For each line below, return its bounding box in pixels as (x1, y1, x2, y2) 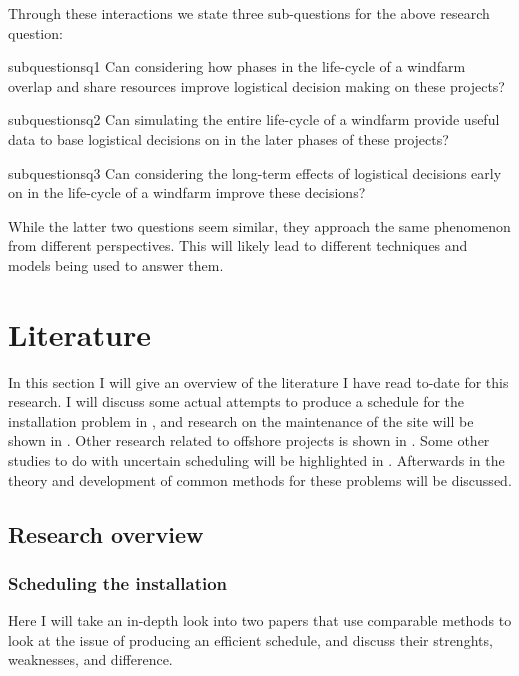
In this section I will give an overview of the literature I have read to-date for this (8, 371, 509, 392)
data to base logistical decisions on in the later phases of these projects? (8, 128, 449, 149)
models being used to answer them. (8, 254, 224, 275)
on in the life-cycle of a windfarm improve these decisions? (8, 182, 366, 203)
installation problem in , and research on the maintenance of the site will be (8, 410, 474, 431)
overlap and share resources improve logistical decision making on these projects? (8, 75, 505, 96)
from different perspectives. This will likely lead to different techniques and (8, 235, 468, 256)
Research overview (8, 518, 204, 549)
